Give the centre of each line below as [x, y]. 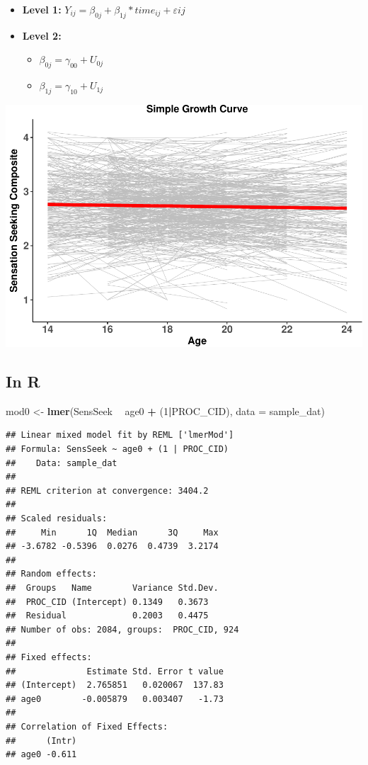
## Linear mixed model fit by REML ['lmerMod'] [120, 435]
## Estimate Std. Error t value [115, 671]
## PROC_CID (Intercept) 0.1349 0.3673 [107, 602]
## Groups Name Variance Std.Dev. [112, 588]
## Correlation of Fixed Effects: [87, 726]
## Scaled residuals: [57, 519]
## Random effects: [51, 574]
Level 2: [42, 35]
